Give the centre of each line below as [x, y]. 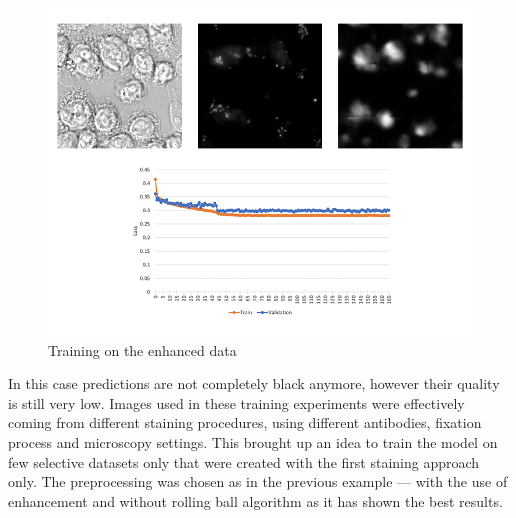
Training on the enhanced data [142, 349]
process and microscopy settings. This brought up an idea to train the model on [253, 441]
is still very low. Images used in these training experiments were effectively [236, 402]
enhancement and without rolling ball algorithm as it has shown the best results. [255, 500]
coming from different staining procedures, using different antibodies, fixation [245, 422]
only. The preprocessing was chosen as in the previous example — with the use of [258, 481]
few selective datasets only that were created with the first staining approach [244, 461]
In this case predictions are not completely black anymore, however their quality [254, 383]
